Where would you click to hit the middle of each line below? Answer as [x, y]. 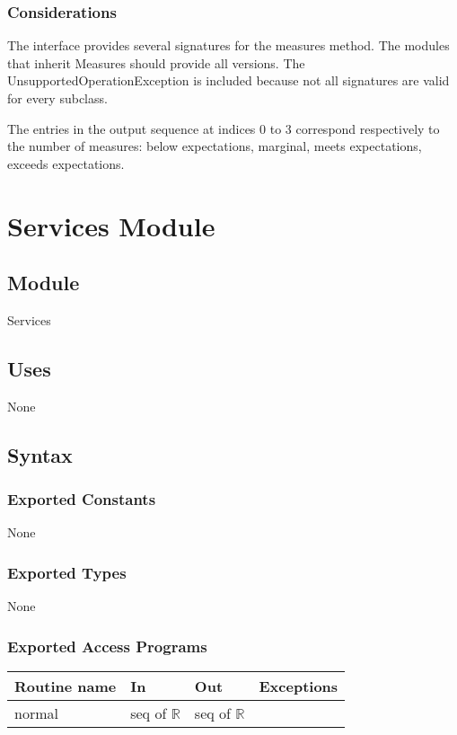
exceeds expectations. [66, 163]
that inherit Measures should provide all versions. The [156, 62]
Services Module [111, 225]
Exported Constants [82, 499]
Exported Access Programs [107, 646]
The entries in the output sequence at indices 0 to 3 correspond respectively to [224, 128]
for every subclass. [57, 98]
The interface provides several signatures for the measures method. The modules [228, 45]
